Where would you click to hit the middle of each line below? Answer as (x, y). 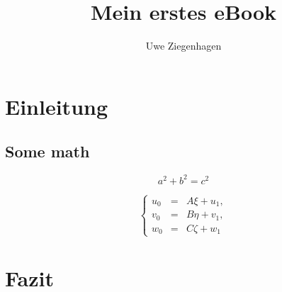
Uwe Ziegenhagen (184, 46)
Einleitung (57, 106)
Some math (47, 151)
